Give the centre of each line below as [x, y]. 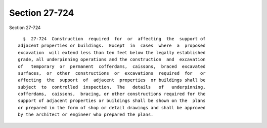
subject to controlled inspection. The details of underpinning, [112, 87]
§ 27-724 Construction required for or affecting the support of [114, 39]
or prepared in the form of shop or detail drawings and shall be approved [112, 108]
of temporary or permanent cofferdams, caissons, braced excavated [112, 66]
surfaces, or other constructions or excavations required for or [112, 73]
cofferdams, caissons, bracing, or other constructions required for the [112, 94]
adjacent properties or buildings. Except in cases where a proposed [112, 46]
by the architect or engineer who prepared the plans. [86, 115]
